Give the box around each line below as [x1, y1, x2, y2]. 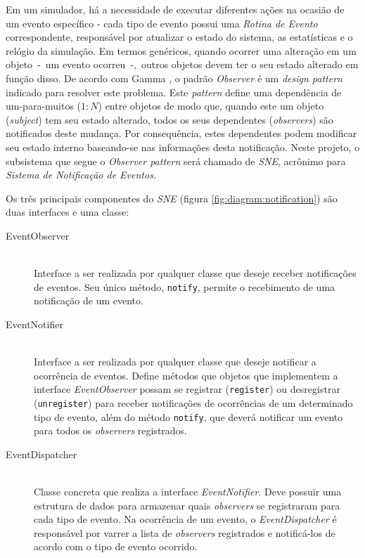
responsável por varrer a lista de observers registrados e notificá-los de [34, 525, 335, 540]
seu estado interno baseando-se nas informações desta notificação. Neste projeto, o [6, 139, 360, 154]
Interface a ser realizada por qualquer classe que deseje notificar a [34, 354, 316, 369]
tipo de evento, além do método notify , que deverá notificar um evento [34, 409, 343, 424]
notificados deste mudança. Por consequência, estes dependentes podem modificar [6, 126, 357, 141]
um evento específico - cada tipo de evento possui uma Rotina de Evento [6, 15, 318, 30]
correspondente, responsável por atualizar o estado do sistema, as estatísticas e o [6, 30, 353, 44]
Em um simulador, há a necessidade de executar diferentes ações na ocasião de [6, 2, 345, 16]
